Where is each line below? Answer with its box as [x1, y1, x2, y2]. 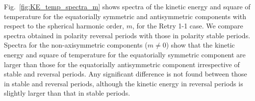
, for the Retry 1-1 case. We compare [132, 21, 243, 31]
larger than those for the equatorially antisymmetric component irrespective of [4, 59, 240, 69]
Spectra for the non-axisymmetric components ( [4, 40, 148, 50]
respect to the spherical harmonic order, [4, 21, 124, 31]
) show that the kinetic [166, 40, 235, 50]
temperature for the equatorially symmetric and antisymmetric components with [4, 11, 246, 21]
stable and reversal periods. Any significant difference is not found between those [4, 69, 247, 79]
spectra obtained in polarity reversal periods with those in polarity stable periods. [4, 30, 251, 40]
